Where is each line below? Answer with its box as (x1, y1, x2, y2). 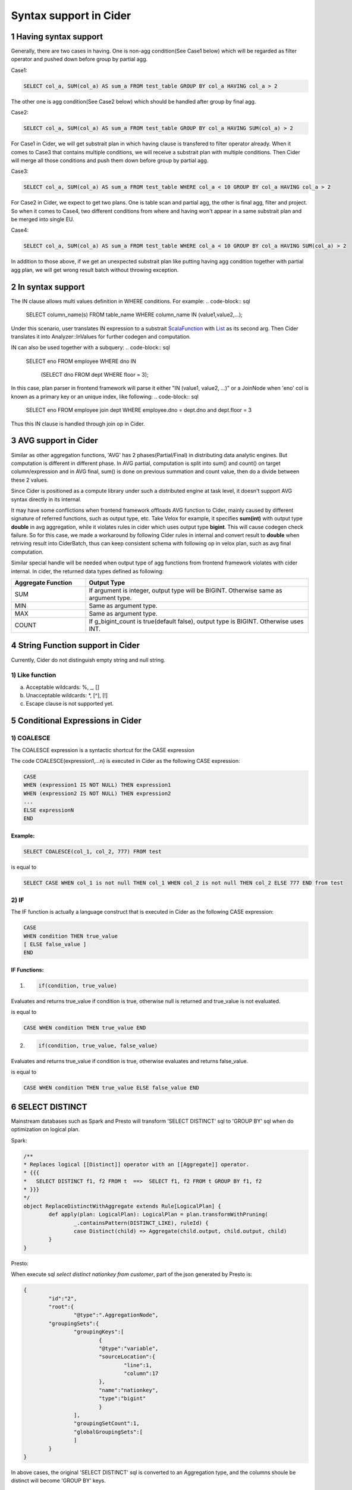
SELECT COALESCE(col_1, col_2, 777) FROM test (23, 848, 162, 855)
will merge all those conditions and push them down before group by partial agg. (11, 157, 209, 164)
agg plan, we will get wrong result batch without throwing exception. (11, 266, 179, 274)
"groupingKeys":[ (73, 1328, 124, 1335)
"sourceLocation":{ (98, 1354, 156, 1360)
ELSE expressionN (23, 806, 74, 814)
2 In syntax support (11, 282, 85, 292)
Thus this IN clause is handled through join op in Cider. (11, 420, 145, 427)
